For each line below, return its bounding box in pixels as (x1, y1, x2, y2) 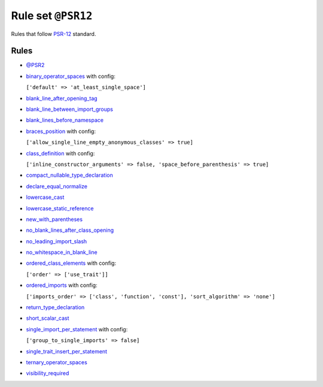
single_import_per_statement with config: (26, 325, 128, 332)
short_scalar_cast (26, 315, 69, 322)
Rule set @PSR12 (11, 9, 93, 22)
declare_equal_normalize (26, 183, 88, 190)
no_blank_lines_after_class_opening (26, 226, 114, 234)
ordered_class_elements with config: (26, 259, 117, 267)
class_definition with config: (26, 150, 95, 157)
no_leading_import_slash (26, 237, 87, 245)
